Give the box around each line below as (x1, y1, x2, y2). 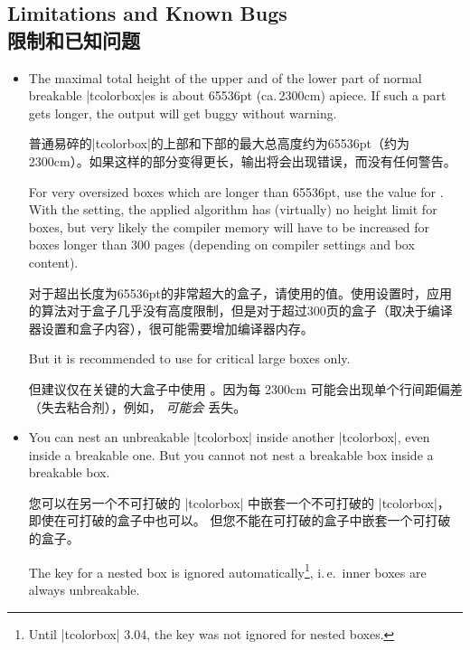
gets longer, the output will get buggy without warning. (28, 103, 337, 122)
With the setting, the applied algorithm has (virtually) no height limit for (28, 200, 437, 219)
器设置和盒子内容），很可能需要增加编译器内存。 (28, 318, 314, 337)
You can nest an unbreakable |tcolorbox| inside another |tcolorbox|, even (28, 428, 430, 447)
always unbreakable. (28, 579, 140, 598)
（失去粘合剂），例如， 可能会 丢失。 (28, 397, 247, 416)
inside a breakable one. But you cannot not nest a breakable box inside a (28, 445, 434, 464)
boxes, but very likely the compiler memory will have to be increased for (28, 217, 430, 236)
